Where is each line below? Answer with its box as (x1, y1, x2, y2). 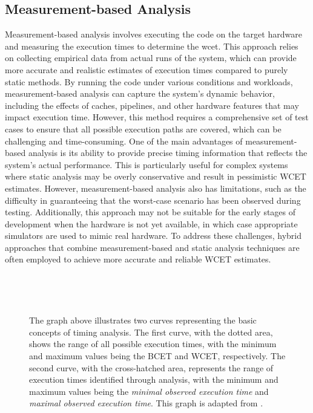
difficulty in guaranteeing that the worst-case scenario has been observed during (5, 193, 301, 206)
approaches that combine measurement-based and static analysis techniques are (5, 241, 300, 253)
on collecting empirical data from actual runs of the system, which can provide (5, 51, 297, 64)
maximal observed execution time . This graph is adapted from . (29, 397, 263, 409)
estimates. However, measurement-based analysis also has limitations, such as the (5, 181, 306, 194)
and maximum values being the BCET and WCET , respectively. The (29, 350, 286, 362)
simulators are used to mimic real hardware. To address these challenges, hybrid (5, 229, 302, 242)
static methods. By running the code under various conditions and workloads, (5, 75, 293, 88)
